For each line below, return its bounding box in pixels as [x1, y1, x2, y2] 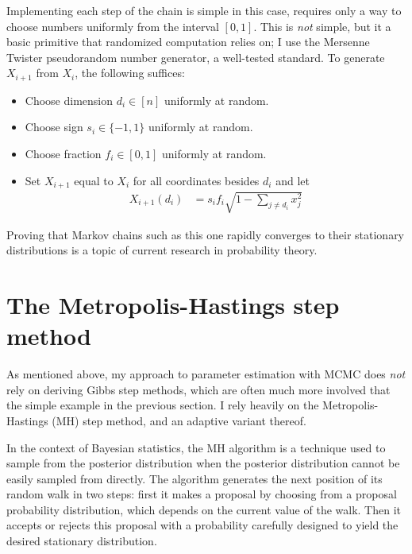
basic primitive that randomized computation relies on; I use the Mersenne [6, 33, 370, 50]
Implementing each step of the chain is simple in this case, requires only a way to [6, 2, 402, 18]
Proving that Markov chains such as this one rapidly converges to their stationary [6, 226, 405, 242]
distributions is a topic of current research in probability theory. [6, 242, 318, 258]
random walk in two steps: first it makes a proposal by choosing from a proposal [6, 486, 397, 502]
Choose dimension [25, 91, 114, 108]
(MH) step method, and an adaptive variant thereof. [52, 412, 306, 428]
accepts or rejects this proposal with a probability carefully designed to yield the [6, 517, 399, 533]
